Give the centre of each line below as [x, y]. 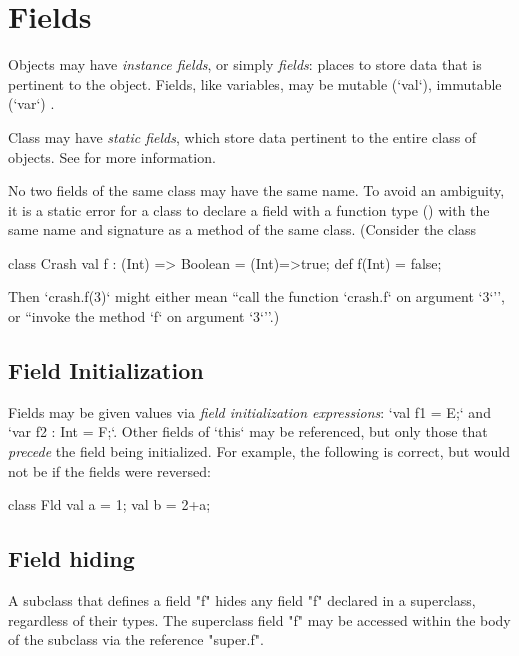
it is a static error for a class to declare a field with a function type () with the [249, 209]
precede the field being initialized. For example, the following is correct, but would [259, 451]
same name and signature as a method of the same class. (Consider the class [242, 229]
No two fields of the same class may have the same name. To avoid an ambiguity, [256, 190]
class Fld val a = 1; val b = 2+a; [109, 504]
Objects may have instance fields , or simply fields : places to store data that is [245, 64]
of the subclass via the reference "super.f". [136, 639]
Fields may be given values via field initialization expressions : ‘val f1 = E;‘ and [249, 411]
